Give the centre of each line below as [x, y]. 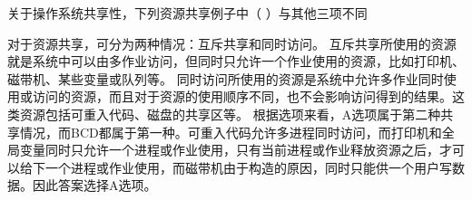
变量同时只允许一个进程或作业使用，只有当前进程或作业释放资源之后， [229, 150]
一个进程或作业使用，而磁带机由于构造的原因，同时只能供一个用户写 [248, 167]
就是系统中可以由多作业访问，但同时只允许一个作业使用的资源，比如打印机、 [236, 61]
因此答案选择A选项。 [94, 185]
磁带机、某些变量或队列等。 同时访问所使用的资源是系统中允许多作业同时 [226, 78]
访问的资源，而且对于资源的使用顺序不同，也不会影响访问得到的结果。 [242, 96]
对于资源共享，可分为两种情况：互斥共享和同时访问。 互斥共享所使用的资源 [232, 43]
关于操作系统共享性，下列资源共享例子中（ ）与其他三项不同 [187, 13]
